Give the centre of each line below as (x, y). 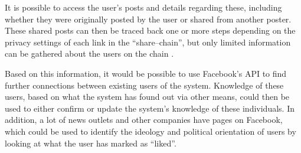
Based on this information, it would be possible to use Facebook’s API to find (146, 73)
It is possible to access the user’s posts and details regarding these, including (143, 7)
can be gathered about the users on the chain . (89, 53)
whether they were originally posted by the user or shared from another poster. (148, 19)
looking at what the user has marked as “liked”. (91, 143)
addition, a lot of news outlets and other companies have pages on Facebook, (144, 120)
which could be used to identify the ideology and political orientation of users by (150, 131)
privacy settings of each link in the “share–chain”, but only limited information (148, 42)
